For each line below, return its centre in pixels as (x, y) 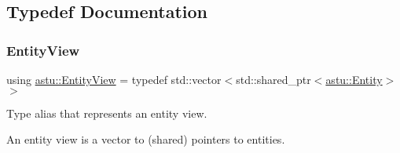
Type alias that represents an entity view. (107, 113)
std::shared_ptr (273, 79)
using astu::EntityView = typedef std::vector (114, 79)
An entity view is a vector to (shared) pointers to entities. (146, 139)
